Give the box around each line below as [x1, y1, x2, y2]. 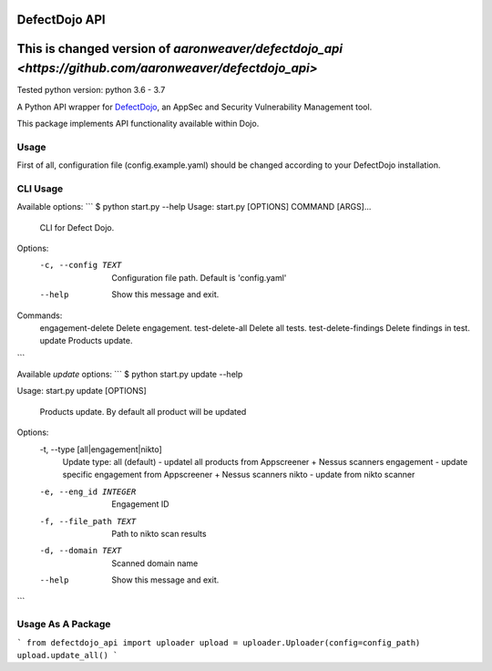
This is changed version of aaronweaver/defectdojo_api [16, 41, 343, 57]
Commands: [16, 310, 63, 321]
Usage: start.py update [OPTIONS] [16, 386, 148, 397]
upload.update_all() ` [16, 650, 118, 661]
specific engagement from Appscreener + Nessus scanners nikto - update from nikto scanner [62, 470, 415, 480]
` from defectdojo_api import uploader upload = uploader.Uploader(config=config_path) [16, 637, 421, 647]
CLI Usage [16, 182, 64, 195]
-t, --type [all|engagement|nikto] [39, 443, 163, 455]
